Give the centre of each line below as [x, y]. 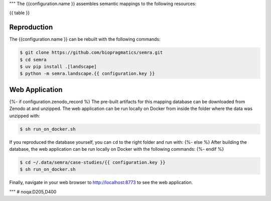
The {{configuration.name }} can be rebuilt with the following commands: [85, 39]
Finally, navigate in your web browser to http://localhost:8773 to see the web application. [101, 182]
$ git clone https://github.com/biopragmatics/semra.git [91, 53]
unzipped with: [25, 116]
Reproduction [31, 27]
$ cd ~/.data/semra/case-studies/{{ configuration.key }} [93, 163]
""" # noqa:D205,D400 [33, 191]
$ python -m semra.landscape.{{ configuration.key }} [87, 74]
